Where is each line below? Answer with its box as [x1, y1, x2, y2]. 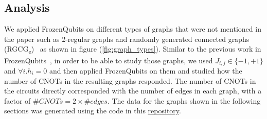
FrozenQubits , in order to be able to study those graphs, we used [4, 55, 213, 65]
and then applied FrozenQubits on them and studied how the [49, 65, 242, 76]
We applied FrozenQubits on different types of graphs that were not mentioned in [4, 23, 261, 34]
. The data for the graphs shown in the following [107, 95, 261, 106]
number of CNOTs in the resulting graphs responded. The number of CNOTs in [4, 75, 256, 86]
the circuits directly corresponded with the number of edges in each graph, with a [4, 85, 262, 96]
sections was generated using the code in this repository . [4, 105, 181, 116]
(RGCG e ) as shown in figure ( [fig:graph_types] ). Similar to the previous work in [4, 43, 261, 56]
